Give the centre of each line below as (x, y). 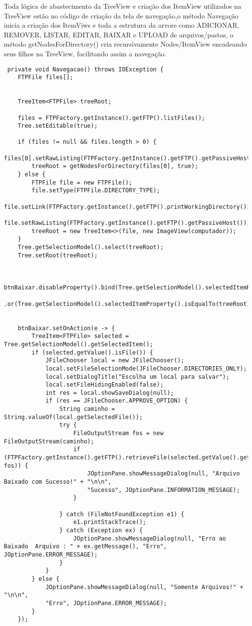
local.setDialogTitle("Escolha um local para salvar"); (137, 377)
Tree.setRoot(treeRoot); (58, 255)
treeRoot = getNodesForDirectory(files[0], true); (115, 166)
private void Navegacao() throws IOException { (86, 69)
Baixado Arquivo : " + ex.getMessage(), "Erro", (86, 547)
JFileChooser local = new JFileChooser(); (115, 361)
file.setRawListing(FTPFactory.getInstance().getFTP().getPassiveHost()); (127, 223)
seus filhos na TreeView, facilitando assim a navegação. (85, 53)
